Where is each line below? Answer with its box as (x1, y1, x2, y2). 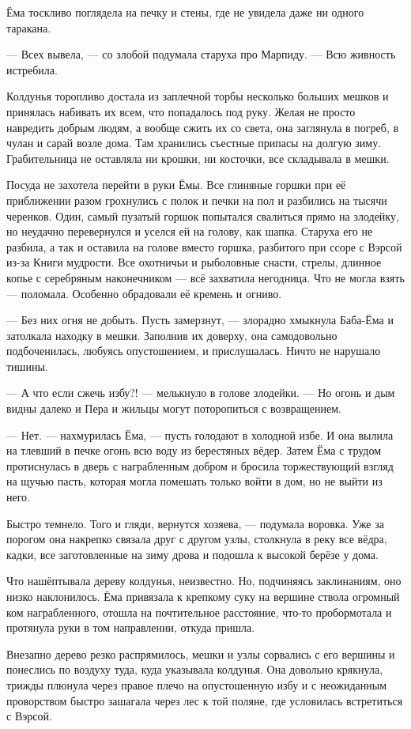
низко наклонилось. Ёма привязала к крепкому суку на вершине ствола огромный (6, 588, 400, 604)
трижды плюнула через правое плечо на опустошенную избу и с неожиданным (6, 676, 386, 693)
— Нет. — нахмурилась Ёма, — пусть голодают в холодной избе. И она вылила (6, 426, 394, 443)
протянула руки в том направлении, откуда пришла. (6, 619, 255, 636)
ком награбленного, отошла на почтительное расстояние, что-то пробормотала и (6, 603, 392, 620)
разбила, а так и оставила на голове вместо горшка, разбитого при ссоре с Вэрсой (6, 238, 402, 255)
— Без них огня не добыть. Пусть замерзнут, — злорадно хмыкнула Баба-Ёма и (6, 312, 394, 328)
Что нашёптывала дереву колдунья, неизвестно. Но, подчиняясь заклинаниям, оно (6, 572, 402, 589)
